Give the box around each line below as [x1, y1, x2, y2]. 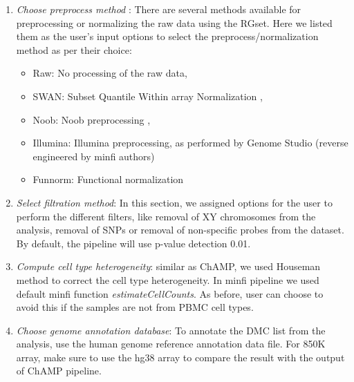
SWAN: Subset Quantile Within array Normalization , [32, 88, 263, 103]
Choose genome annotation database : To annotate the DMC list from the [16, 323, 326, 337]
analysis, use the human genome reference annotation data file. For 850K [16, 336, 326, 351]
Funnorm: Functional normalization [32, 172, 184, 187]
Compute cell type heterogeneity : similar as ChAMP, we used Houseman [16, 259, 321, 274]
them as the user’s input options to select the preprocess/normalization [16, 29, 319, 44]
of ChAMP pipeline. [16, 363, 102, 378]
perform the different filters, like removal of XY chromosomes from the [16, 209, 316, 223]
